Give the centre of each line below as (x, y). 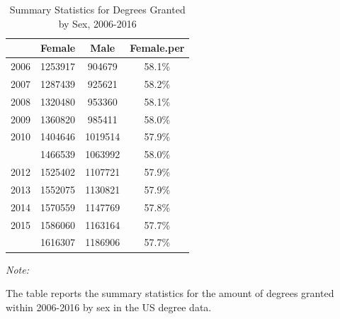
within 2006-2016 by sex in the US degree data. (109, 307)
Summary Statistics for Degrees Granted (97, 9)
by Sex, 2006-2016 (97, 23)
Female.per (157, 48)
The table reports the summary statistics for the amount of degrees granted (170, 293)
